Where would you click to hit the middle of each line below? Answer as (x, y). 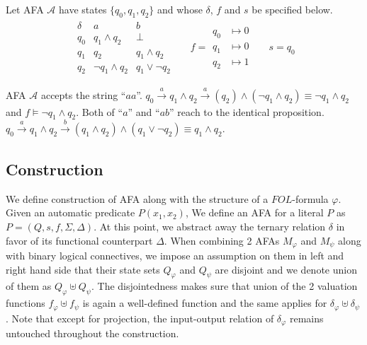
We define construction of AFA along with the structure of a (137, 198)
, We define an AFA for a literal (254, 212)
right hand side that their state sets (83, 269)
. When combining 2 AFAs (222, 240)
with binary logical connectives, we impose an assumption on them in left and (175, 255)
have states (83, 9)
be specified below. (292, 9)
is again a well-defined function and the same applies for (205, 303)
